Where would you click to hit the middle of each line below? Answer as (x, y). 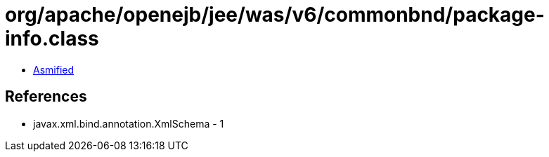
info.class (52, 39)
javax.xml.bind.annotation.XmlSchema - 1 (129, 123)
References (46, 97)
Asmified (54, 69)
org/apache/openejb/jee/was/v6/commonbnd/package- (275, 15)
